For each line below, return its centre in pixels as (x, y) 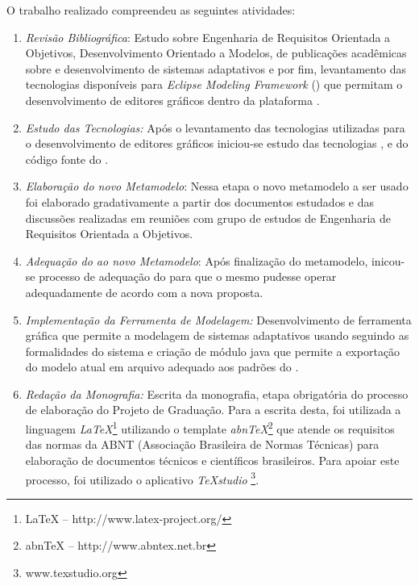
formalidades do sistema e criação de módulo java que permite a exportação (213, 351)
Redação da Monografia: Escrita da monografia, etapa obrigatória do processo (217, 393)
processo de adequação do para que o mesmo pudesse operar (188, 276)
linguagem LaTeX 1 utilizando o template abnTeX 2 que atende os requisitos (210, 427)
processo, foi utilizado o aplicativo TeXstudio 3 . (142, 478)
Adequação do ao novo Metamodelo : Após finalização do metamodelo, (197, 260)
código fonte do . (67, 159)
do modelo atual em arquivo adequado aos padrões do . (162, 367)
